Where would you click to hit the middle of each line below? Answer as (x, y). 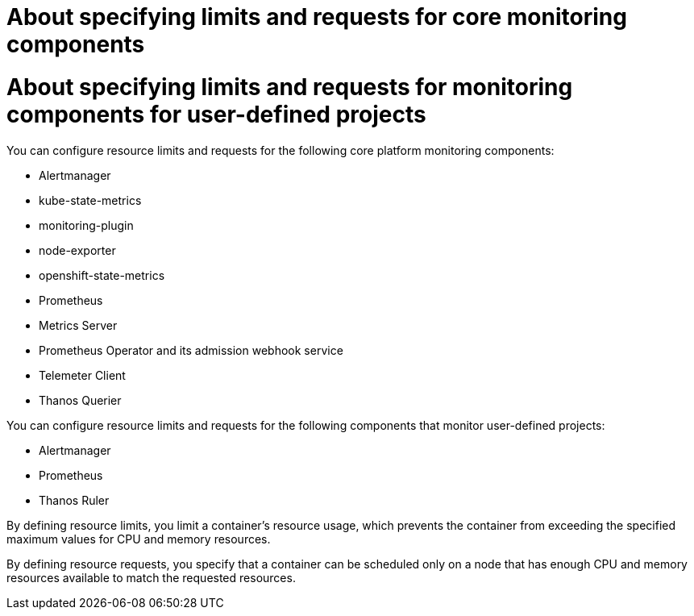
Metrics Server (78, 325)
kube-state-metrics (90, 200)
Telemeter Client (82, 375)
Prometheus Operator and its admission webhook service (191, 350)
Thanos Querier (80, 400)
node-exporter (77, 250)
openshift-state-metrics (102, 275)
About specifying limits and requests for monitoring (290, 87)
